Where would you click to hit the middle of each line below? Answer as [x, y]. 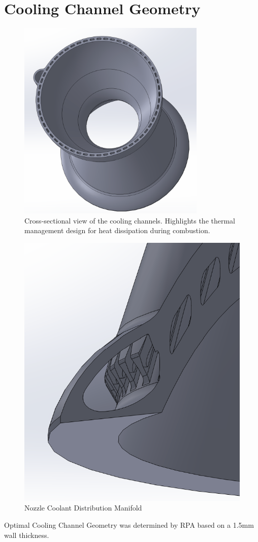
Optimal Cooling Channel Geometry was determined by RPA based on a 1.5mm [129, 524]
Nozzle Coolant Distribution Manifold [83, 508]
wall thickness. [27, 535]
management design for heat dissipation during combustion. [117, 230]
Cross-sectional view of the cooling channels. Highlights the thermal [130, 220]
